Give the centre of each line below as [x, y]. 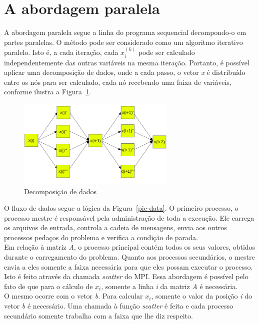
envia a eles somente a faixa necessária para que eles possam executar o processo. [128, 266]
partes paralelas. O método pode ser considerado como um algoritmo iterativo [123, 42]
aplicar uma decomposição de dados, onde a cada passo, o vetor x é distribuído [125, 72]
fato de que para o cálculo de [48, 286]
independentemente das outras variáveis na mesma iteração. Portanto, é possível [127, 62]
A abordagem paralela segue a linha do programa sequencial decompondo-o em [125, 32]
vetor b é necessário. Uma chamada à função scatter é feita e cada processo [119, 306]
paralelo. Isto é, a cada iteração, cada [61, 52]
